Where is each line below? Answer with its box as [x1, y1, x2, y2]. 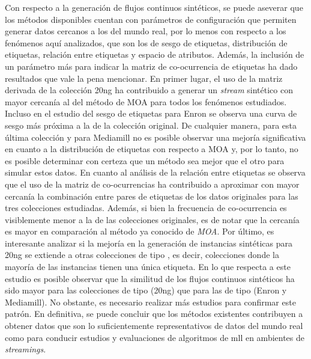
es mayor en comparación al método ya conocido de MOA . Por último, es [5, 225, 274, 238]
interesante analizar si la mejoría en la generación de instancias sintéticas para [5, 236, 292, 249]
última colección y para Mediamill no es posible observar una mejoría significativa [5, 130, 306, 143]
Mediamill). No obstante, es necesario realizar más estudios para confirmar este [5, 295, 296, 308]
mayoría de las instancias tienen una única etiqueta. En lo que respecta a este [5, 260, 291, 273]
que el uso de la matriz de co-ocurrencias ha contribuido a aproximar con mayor [5, 177, 300, 190]
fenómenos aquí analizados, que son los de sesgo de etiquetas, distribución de [5, 36, 288, 49]
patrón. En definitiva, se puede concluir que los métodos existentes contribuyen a [5, 307, 303, 320]
